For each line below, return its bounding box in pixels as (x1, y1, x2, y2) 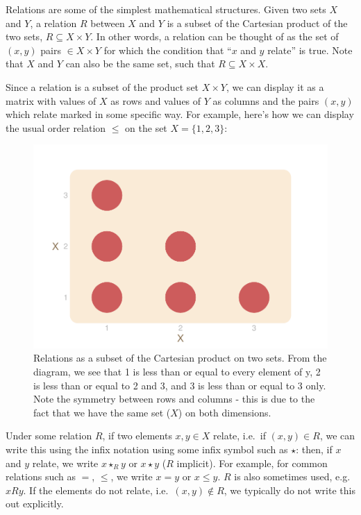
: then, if (296, 442, 333, 457)
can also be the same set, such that (65, 56, 215, 71)
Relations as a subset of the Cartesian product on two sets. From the (33, 351, 327, 365)
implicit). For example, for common (176, 455, 328, 470)
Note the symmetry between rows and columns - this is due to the (33, 391, 315, 406)
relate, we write (32, 455, 99, 470)
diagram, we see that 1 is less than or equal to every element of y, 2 (33, 364, 321, 379)
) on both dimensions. (178, 405, 271, 419)
